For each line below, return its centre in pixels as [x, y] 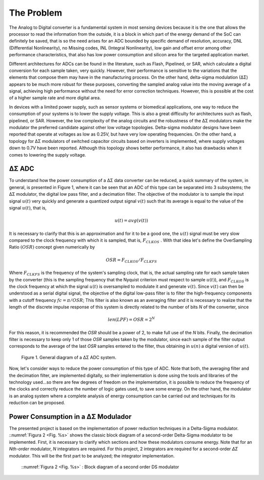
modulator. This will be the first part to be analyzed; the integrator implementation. [92, 456]
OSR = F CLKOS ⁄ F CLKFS [132, 260]
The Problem [35, 13]
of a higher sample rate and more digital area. [55, 98]
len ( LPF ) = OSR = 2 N [131, 319]
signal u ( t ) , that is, [28, 208]
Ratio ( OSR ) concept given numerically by [52, 247]
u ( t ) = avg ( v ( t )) [132, 221]
